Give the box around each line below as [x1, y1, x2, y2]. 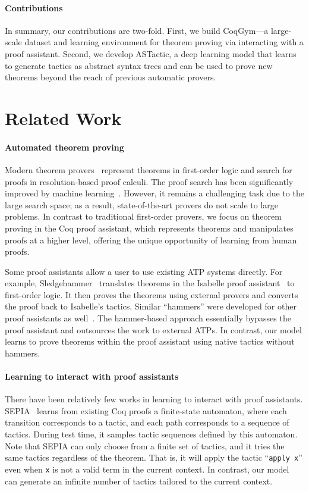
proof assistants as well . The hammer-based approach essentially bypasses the [5, 312, 291, 324]
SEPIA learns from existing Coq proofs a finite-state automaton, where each [5, 404, 287, 417]
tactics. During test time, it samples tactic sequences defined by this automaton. [5, 428, 298, 440]
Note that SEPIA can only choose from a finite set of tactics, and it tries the [5, 439, 285, 452]
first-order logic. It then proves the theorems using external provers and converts [5, 288, 298, 301]
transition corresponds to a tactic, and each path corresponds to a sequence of [5, 416, 289, 429]
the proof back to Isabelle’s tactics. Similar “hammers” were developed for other [5, 300, 297, 312]
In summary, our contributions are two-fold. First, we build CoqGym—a [5, 24, 269, 36]
